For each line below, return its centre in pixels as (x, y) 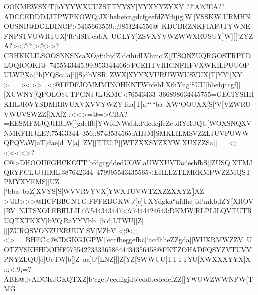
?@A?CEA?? (205, 6)
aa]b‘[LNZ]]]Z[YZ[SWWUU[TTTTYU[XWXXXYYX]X (167, 259)
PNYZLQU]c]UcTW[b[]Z (42, 259)
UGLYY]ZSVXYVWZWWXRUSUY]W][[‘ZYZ (182, 35)
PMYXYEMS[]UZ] (32, 181)
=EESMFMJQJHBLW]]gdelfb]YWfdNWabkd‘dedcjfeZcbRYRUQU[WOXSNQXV (128, 123)
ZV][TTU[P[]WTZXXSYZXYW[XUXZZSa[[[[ (152, 143)
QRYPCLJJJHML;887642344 (49, 172)
